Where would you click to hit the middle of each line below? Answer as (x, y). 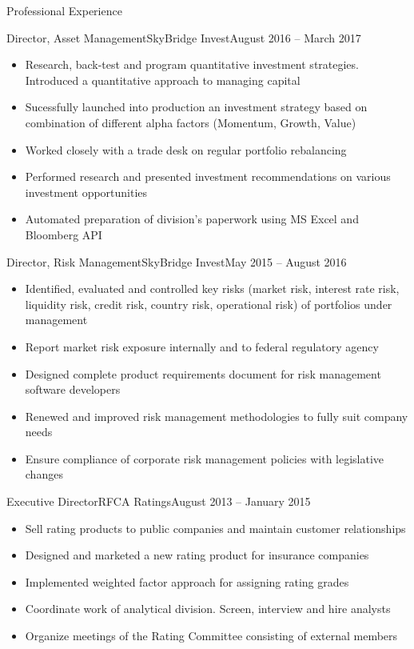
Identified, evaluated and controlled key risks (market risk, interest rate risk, (212, 288)
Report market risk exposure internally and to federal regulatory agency (202, 346)
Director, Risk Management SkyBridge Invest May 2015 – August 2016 (177, 261)
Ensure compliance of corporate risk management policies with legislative (205, 458)
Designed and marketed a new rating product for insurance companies (197, 555)
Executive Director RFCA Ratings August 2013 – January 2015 (159, 501)
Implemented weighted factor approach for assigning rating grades (187, 581)
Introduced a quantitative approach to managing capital (163, 80)
